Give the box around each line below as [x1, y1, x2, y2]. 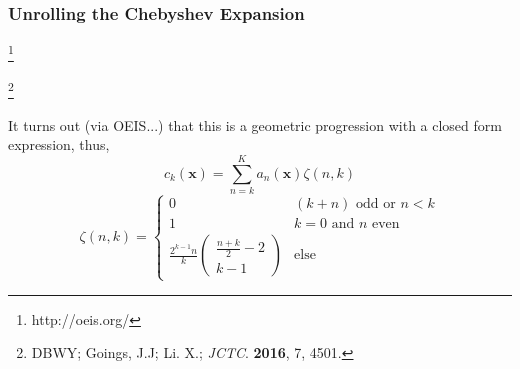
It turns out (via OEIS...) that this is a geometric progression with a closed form [8, 114, 502, 135]
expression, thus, [8, 134, 110, 155]
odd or [356, 197, 396, 212]
